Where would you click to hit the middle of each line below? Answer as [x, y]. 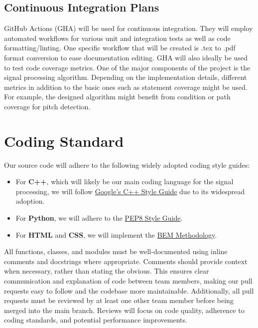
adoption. [30, 201]
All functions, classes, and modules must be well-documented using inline [116, 251]
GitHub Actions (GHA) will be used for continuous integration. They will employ [129, 28]
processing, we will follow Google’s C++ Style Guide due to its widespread [130, 191]
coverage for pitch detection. [47, 106]
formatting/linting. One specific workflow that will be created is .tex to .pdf [120, 48]
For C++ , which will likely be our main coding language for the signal [125, 181]
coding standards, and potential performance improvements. [96, 320]
